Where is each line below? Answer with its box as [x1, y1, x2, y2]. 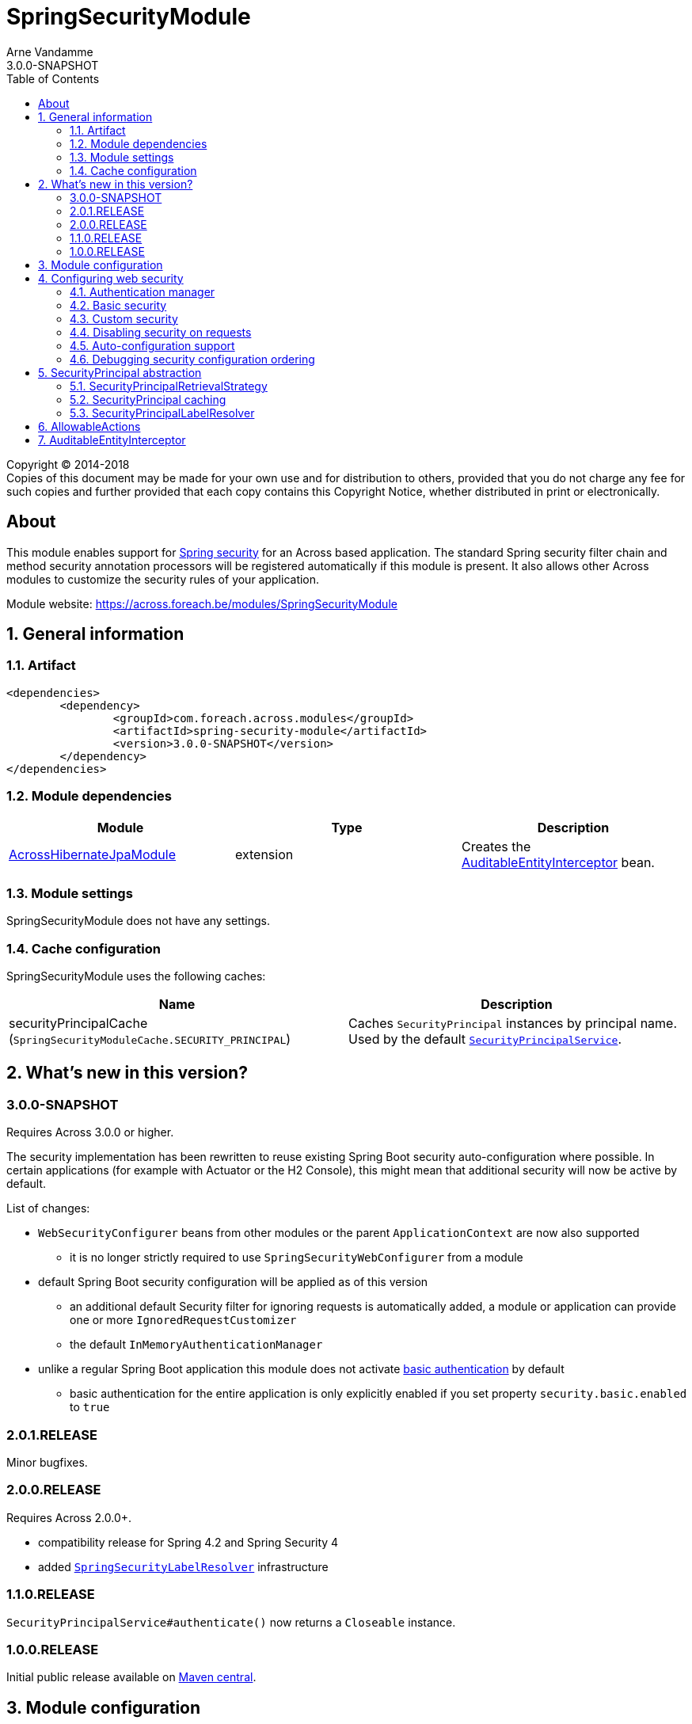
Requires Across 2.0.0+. [6, 1510, 132, 1524]
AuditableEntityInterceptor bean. [461, 854, 655, 870]
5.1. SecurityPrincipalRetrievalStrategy [70, 379, 268, 393]
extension [234, 846, 294, 862]
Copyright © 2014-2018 [6, 457, 130, 471]
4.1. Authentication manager [70, 284, 215, 299]
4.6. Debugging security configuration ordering [70, 352, 315, 366]
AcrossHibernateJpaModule [9, 846, 177, 862]
